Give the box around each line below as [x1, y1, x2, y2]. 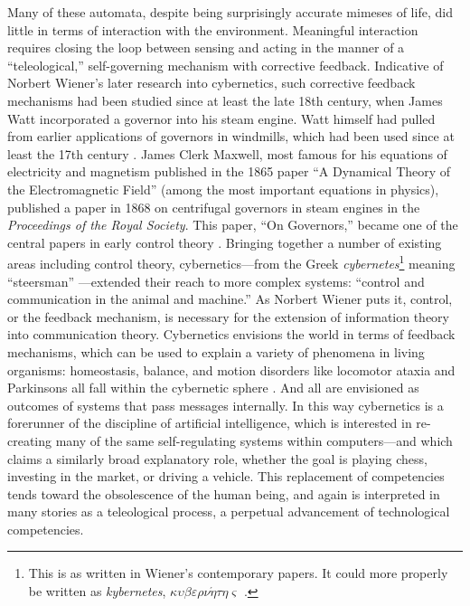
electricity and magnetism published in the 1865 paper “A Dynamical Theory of [7, 162, 451, 181]
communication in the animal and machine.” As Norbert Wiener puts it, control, [7, 289, 453, 308]
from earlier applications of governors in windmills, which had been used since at [7, 127, 455, 146]
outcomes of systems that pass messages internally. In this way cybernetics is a [7, 395, 444, 414]
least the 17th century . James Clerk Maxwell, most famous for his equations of [7, 144, 447, 163]
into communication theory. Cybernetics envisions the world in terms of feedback [7, 325, 456, 344]
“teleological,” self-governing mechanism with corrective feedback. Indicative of [7, 55, 444, 74]
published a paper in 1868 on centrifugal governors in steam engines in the [7, 197, 420, 216]
